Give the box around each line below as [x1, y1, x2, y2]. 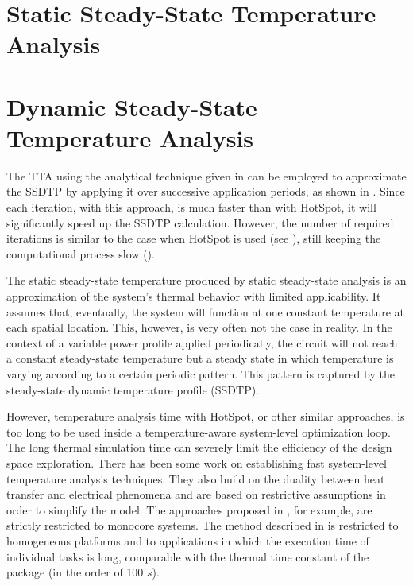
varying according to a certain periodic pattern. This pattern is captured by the [6, 366, 395, 382]
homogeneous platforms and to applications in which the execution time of [6, 532, 369, 549]
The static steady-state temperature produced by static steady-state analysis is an [6, 272, 407, 289]
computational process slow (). [6, 245, 155, 262]
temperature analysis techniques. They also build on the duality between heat [6, 470, 385, 487]
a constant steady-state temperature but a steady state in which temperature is [6, 350, 394, 367]
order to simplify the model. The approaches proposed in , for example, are [6, 501, 372, 518]
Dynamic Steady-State [6, 90, 257, 122]
